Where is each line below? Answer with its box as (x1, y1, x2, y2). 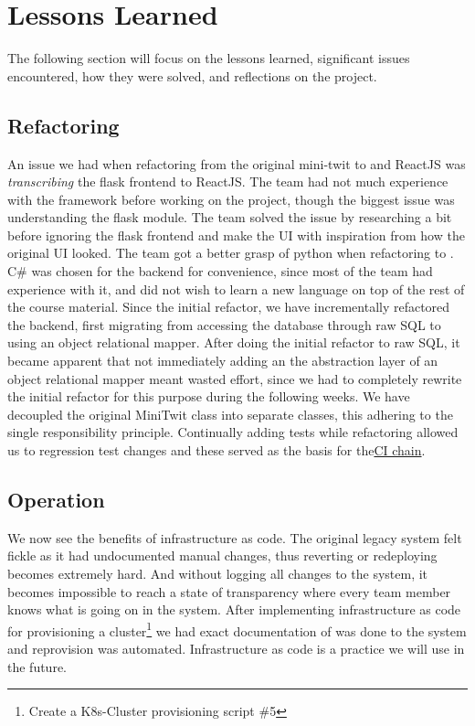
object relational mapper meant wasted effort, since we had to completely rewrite (7, 368, 462, 388)
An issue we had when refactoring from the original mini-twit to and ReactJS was (7, 154, 466, 173)
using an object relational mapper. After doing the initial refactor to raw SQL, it (7, 333, 460, 352)
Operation (7, 486, 105, 513)
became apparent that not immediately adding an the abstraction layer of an (7, 351, 438, 370)
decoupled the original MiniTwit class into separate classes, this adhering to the (7, 404, 453, 423)
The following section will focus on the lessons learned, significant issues (7, 48, 410, 68)
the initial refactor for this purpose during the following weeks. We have (7, 387, 410, 406)
